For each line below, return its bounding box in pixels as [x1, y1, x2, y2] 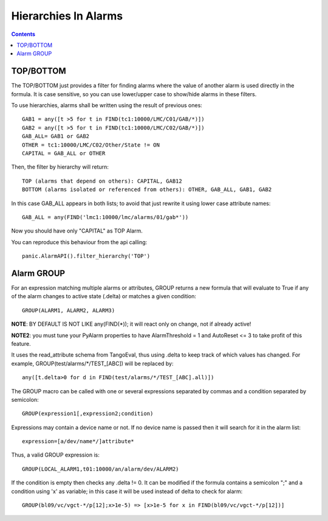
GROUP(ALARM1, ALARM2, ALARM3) [22, 307, 115, 313]
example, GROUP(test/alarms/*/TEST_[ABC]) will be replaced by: [11, 360, 174, 367]
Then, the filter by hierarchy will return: [11, 163, 109, 170]
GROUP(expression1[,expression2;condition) [22, 410, 154, 417]
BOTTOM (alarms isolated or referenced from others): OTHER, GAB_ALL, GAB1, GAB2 [22, 186, 272, 193]
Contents [11, 30, 36, 38]
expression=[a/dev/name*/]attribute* [22, 438, 135, 445]
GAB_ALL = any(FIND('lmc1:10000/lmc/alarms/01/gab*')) [22, 214, 189, 220]
